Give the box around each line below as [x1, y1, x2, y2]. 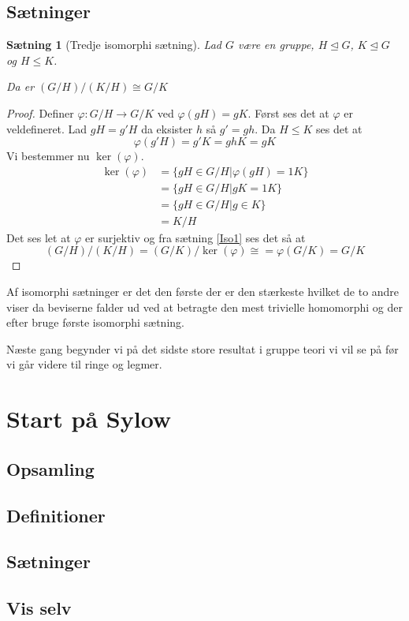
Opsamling [6, 456, 95, 481]
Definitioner [6, 503, 106, 527]
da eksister [141, 120, 193, 137]
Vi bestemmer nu [6, 148, 90, 164]
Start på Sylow [6, 402, 172, 435]
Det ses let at [6, 229, 71, 245]
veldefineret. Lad [6, 120, 87, 137]
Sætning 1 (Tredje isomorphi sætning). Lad [6, 36, 221, 53]
